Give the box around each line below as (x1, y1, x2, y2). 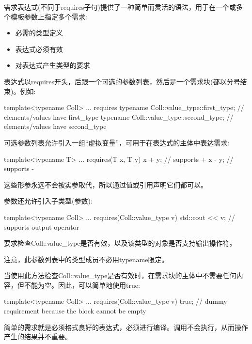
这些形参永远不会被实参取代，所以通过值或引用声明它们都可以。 (4, 179, 207, 189)
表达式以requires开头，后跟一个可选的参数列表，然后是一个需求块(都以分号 (4, 76, 240, 86)
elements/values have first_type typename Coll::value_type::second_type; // (4, 111, 234, 122)
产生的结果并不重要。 (4, 331, 72, 342)
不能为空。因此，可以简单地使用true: (24, 280, 140, 290)
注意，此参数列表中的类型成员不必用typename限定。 (4, 254, 169, 264)
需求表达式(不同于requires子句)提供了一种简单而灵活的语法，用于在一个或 (4, 2, 236, 12)
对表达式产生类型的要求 (15, 60, 90, 70)
